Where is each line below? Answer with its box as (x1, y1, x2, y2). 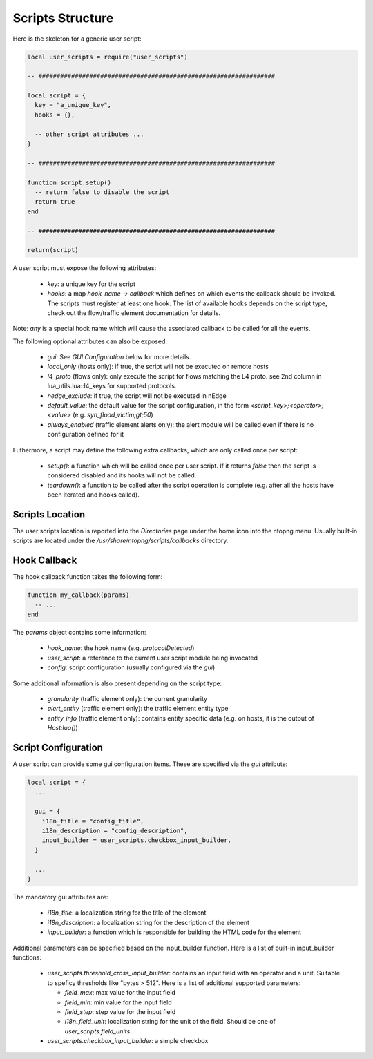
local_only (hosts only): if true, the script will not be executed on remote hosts (47, 363, 269, 371)
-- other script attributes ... (35, 130, 144, 138)
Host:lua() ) (47, 724, 79, 732)
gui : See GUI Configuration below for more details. (47, 353, 191, 361)
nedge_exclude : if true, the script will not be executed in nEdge (47, 391, 227, 400)
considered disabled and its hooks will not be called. (47, 471, 197, 479)
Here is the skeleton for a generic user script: (12, 35, 142, 43)
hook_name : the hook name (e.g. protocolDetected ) (47, 644, 195, 652)
